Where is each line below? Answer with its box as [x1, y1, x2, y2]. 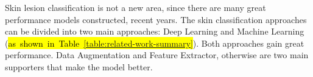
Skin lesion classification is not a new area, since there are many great [5, 1, 266, 13]
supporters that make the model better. [5, 60, 153, 73]
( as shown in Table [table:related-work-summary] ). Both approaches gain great [5, 36, 304, 49]
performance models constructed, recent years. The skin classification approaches [5, 13, 307, 25]
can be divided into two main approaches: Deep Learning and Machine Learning [5, 25, 304, 38]
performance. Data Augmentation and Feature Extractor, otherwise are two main [5, 49, 309, 61]
